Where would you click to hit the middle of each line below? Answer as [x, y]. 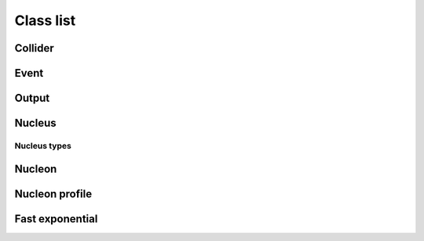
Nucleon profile [53, 194]
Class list [45, 20]
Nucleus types [43, 146]
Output [32, 98]
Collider [34, 48]
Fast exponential [56, 219]
